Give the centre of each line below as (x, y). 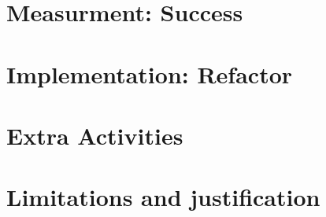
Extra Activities (95, 135)
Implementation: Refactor (150, 74)
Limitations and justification (163, 197)
